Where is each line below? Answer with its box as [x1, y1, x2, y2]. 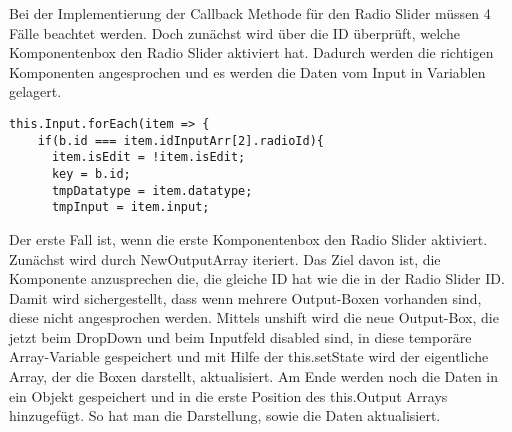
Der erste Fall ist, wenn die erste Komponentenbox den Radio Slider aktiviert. [9, 228, 488, 249]
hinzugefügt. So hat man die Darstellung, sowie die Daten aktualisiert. [9, 405, 441, 426]
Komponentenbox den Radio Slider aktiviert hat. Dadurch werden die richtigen [9, 42, 494, 63]
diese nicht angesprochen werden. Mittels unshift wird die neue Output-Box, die [9, 307, 499, 328]
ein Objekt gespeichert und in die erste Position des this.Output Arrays [9, 385, 448, 406]
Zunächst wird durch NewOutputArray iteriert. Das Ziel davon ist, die [9, 248, 441, 269]
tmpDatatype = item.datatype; [51, 183, 253, 198]
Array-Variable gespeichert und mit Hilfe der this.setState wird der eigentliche [9, 346, 489, 367]
